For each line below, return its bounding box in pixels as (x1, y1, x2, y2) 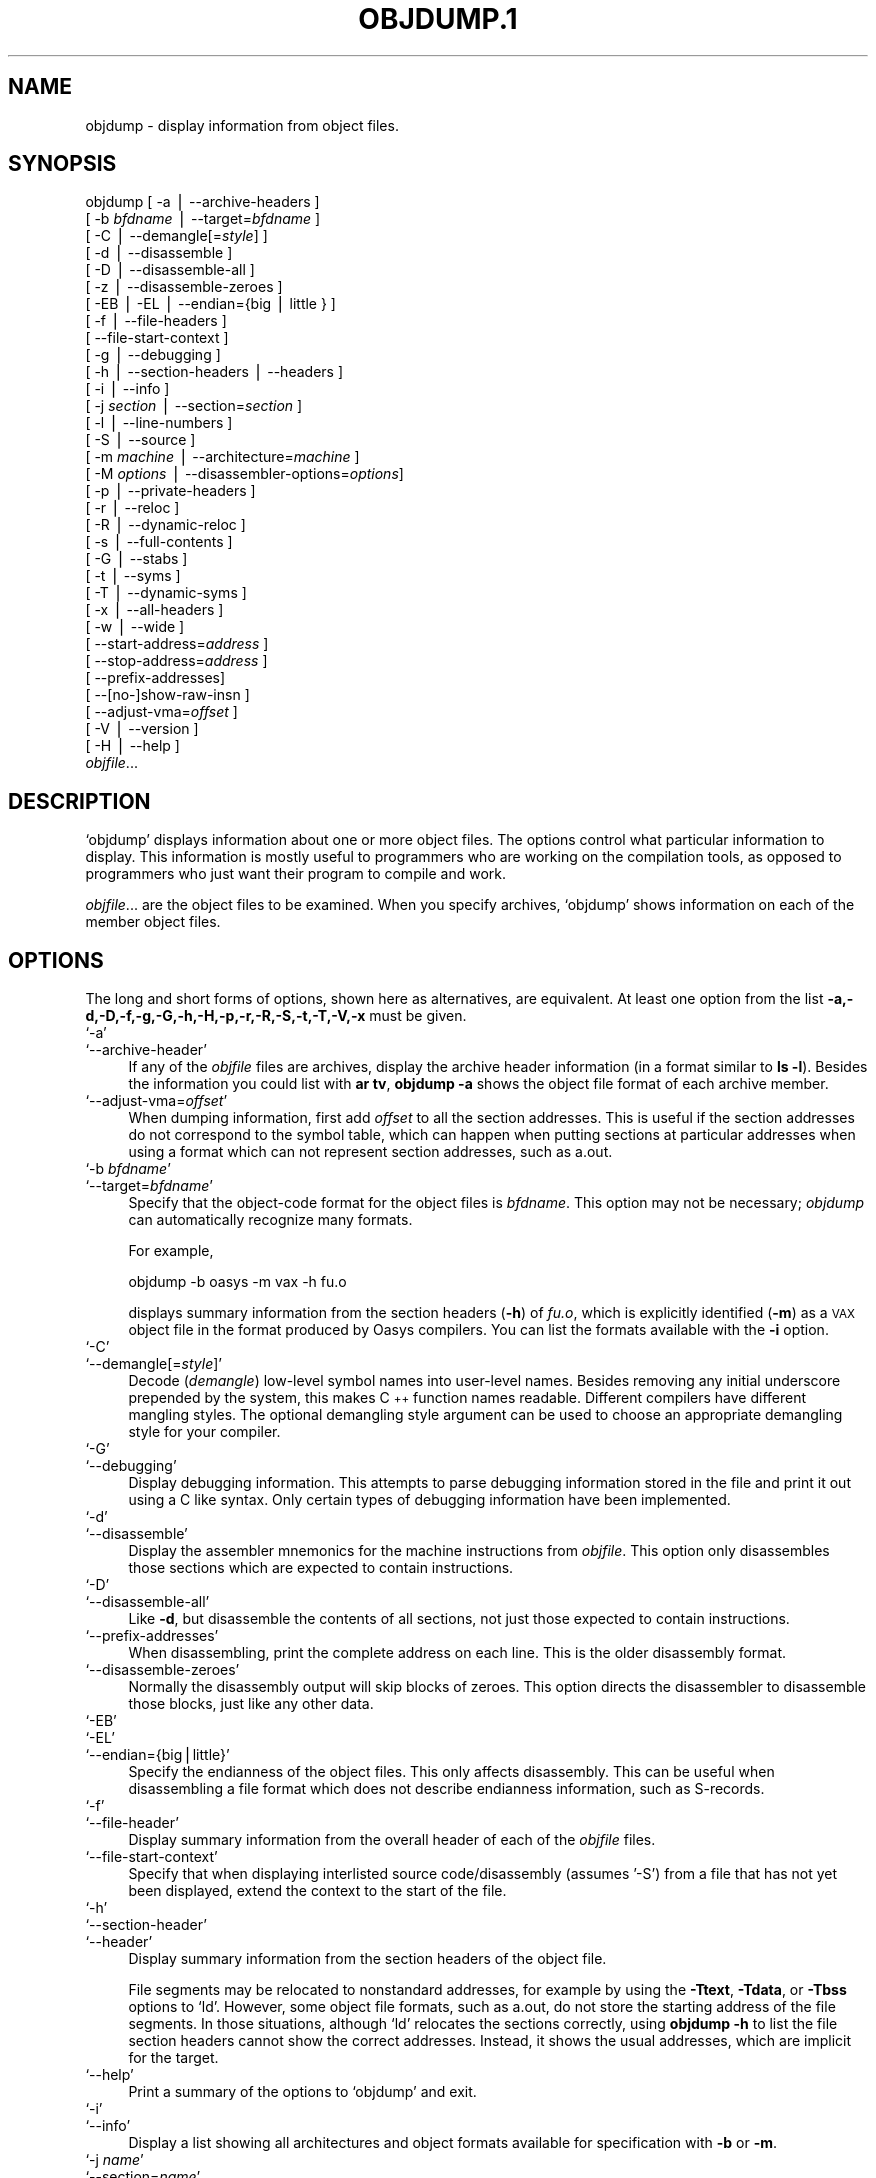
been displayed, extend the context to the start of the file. (128, 1882, 507, 1900)
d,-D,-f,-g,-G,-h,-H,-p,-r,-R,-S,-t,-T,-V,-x (85, 1007, 366, 1025)
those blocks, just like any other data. (128, 1695, 374, 1713)
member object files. (85, 913, 221, 931)
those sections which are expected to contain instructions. (128, 1559, 514, 1577)
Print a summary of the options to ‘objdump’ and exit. (128, 2083, 477, 2101)
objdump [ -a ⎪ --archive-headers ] (85, 193, 320, 211)
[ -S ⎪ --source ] (85, 431, 196, 449)
